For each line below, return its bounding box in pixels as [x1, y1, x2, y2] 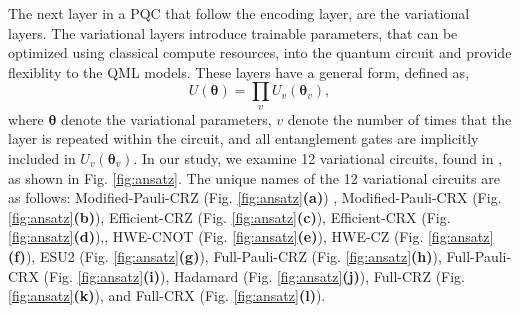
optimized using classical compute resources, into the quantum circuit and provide [8, 42, 512, 63]
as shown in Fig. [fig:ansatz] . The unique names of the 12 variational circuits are [8, 167, 500, 188]
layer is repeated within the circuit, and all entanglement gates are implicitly [8, 128, 479, 149]
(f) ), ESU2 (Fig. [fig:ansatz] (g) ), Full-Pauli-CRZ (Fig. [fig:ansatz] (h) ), [8, 245, 442, 266]
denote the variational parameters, [61, 108, 272, 129]
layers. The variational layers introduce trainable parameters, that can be [8, 22, 458, 43]
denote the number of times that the [287, 108, 512, 129]
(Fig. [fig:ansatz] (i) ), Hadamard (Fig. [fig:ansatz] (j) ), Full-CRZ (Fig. [43, 265, 466, 286]
